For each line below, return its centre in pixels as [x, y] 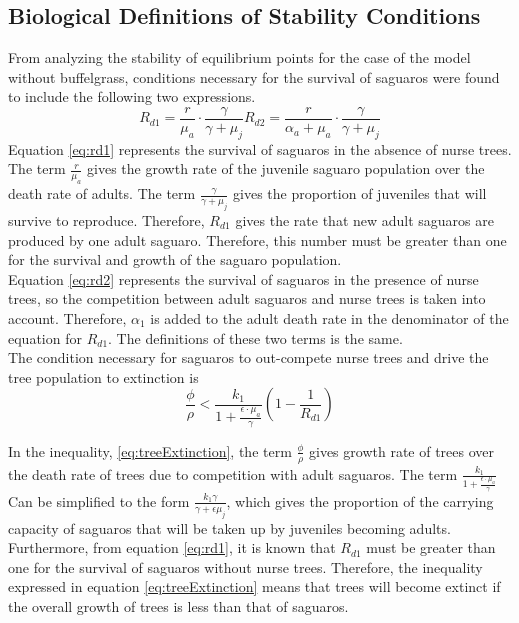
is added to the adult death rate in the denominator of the [329, 317]
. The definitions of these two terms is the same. [255, 337]
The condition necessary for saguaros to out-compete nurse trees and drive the [248, 357]
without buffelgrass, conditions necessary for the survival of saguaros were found [254, 76]
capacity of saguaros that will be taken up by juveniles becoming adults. [229, 527]
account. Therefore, [67, 317]
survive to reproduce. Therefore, [106, 220]
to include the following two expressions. [132, 96]
